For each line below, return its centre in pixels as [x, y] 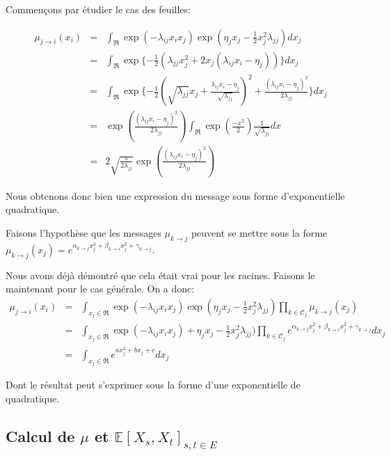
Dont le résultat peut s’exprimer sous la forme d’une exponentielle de [153, 385]
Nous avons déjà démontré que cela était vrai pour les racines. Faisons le [160, 275]
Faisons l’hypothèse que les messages [83, 233]
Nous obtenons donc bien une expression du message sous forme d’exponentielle [175, 195]
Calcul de [40, 436]
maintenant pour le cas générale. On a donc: [100, 289]
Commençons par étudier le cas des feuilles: [98, 9]
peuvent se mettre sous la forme [259, 233]
